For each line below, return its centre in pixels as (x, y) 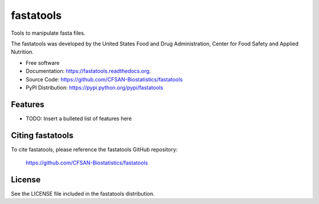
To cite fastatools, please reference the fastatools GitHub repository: (94, 149)
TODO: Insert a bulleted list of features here (79, 119)
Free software (43, 62)
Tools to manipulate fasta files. (48, 33)
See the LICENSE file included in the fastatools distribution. (83, 194)
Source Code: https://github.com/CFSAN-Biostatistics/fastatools (104, 79)
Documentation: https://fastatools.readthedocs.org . (88, 71)
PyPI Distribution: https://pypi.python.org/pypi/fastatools (95, 87)
